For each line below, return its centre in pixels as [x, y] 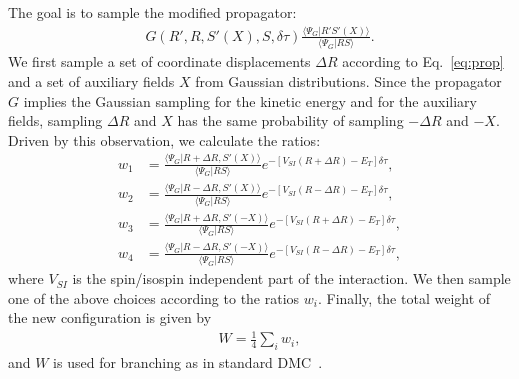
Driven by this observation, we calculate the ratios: [164, 139]
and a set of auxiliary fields [91, 80]
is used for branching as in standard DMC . [188, 362]
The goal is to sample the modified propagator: [152, 12]
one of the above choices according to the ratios [154, 297]
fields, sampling [55, 120]
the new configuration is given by [110, 317]
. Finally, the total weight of [404, 297]
